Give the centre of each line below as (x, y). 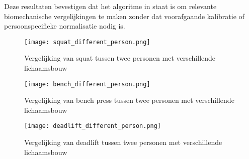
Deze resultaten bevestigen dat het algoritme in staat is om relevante (110, 6)
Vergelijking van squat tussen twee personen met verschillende (120, 58)
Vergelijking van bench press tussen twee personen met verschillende (129, 100)
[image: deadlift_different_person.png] (93, 126)
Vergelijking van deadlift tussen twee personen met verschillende (123, 142)
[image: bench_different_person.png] (87, 84)
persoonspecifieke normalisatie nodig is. (65, 26)
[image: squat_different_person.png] (87, 42)
